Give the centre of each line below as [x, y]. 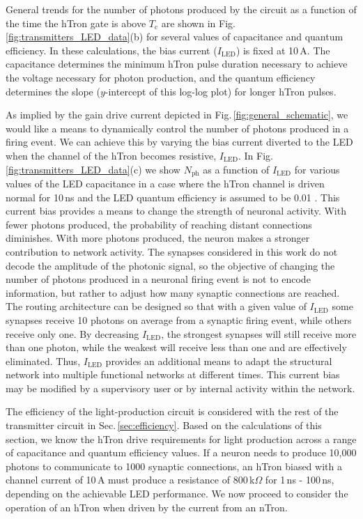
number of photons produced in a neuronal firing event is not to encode [158, 279]
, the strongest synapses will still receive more [259, 333]
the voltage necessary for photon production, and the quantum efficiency [161, 77]
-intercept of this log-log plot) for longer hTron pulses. [221, 91]
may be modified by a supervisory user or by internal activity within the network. [180, 388]
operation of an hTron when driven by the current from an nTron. [147, 507]
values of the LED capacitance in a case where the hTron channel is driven [165, 183]
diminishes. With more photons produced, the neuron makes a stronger [158, 238]
